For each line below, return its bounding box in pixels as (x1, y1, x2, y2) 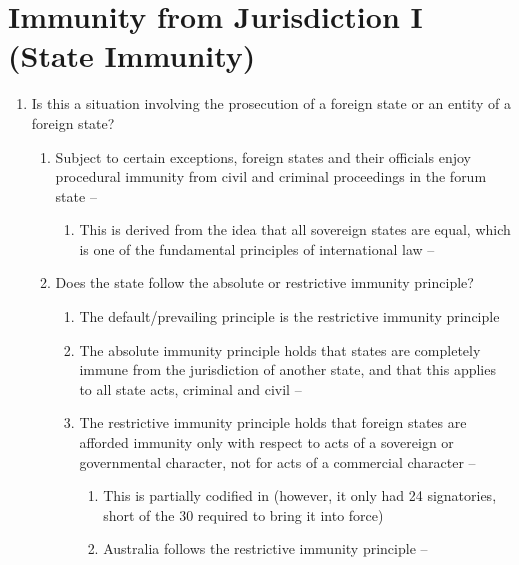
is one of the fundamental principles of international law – (79, 238, 435, 259)
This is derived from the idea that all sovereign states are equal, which (79, 219, 511, 240)
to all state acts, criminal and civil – (79, 378, 302, 399)
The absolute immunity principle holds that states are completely (79, 339, 481, 360)
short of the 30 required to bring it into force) (103, 504, 384, 525)
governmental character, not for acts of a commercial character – (79, 451, 476, 472)
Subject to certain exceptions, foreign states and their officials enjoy (55, 146, 471, 167)
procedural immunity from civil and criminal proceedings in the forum (55, 166, 487, 187)
